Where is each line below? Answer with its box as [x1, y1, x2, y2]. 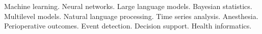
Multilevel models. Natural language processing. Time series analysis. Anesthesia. [4, 10, 258, 21]
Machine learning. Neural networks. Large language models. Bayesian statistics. [4, 1, 252, 11]
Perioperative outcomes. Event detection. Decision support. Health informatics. [4, 20, 252, 31]
